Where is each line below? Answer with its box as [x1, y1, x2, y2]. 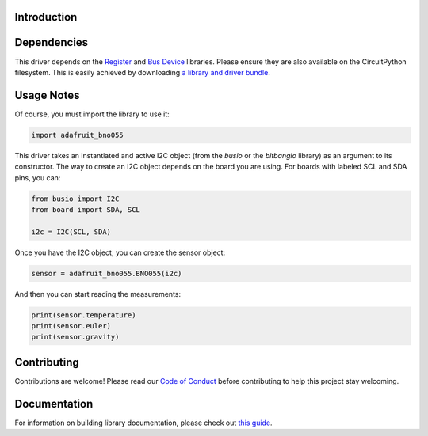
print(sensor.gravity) [31, 332, 120, 342]
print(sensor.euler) [31, 321, 111, 331]
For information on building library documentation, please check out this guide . [14, 418, 273, 427]
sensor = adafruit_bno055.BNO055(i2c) [31, 269, 182, 278]
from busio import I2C [31, 194, 120, 203]
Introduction [14, 10, 78, 24]
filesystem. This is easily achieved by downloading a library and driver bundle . [14, 67, 271, 77]
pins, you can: [14, 173, 61, 182]
